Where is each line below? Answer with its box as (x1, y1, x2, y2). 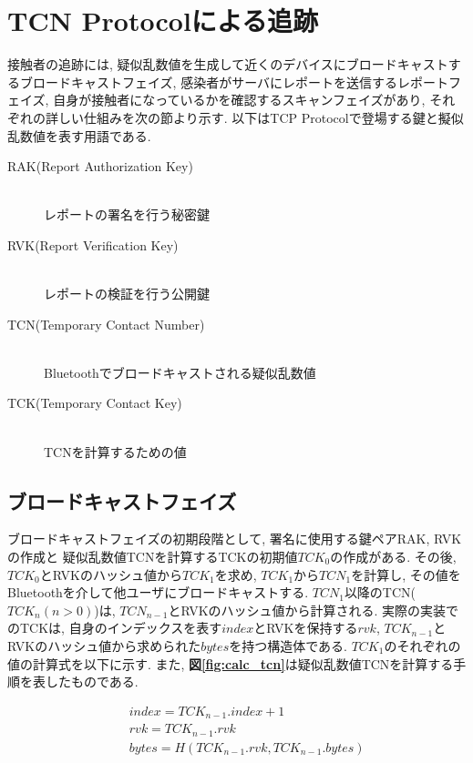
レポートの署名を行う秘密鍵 (44, 205, 210, 224)
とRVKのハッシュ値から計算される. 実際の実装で (168, 600, 459, 619)
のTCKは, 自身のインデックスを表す (7, 618, 222, 637)
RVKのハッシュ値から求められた (7, 636, 201, 655)
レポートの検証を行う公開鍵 (44, 284, 210, 303)
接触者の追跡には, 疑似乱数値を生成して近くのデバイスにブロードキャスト (7, 55, 448, 74)
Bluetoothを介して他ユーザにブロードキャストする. (7, 583, 309, 602)
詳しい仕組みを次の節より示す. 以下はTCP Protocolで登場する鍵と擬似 (45, 107, 464, 127)
